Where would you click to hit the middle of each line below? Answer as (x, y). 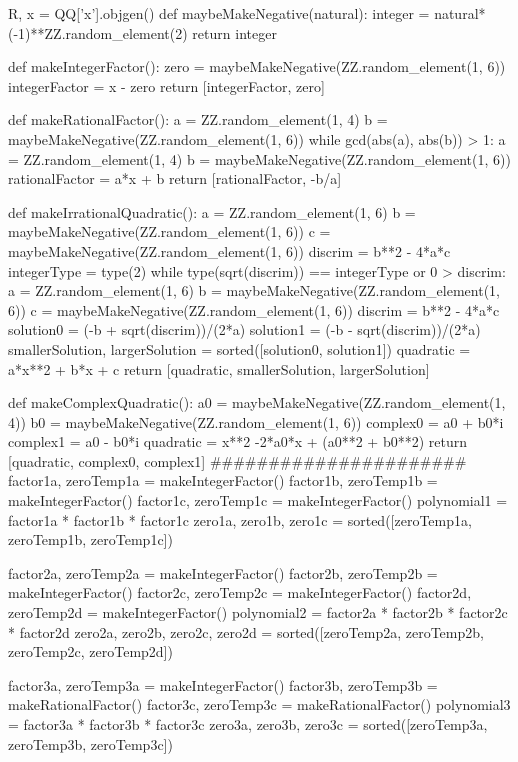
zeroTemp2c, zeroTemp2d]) (90, 651)
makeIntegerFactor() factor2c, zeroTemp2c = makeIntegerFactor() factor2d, (240, 592)
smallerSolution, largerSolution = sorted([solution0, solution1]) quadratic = (239, 348)
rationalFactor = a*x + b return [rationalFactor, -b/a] (175, 178)
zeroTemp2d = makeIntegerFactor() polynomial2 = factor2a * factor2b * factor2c (258, 612)
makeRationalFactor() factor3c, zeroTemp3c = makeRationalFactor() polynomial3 (259, 704)
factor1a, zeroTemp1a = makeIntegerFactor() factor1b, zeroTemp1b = (223, 480)
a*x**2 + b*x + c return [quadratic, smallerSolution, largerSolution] (219, 368)
